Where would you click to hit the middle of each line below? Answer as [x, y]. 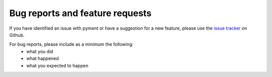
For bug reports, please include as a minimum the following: [71, 44]
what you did [40, 51]
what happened [43, 58]
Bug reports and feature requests [80, 13]
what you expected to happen [57, 65]
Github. [17, 35]
